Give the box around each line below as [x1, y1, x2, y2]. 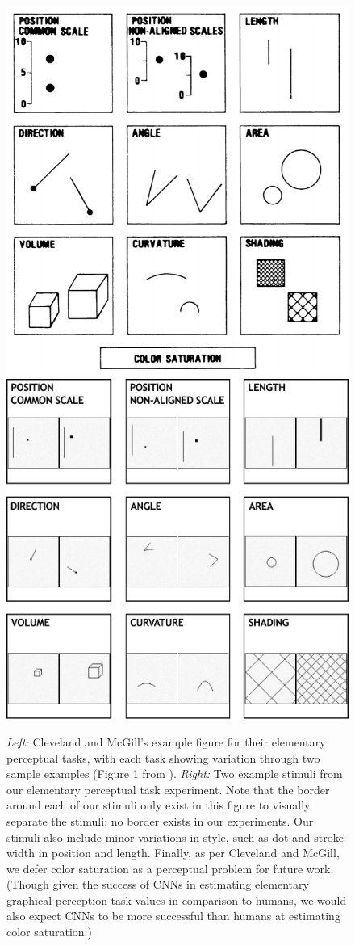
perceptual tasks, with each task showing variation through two [6, 749, 320, 766]
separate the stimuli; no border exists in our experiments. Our [6, 812, 314, 829]
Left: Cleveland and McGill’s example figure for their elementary [6, 733, 326, 750]
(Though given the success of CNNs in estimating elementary [6, 876, 309, 893]
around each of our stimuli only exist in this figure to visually [6, 797, 311, 814]
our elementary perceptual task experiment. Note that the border [6, 780, 330, 797]
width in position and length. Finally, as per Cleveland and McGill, [6, 844, 340, 861]
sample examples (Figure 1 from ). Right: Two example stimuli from [6, 765, 343, 782]
